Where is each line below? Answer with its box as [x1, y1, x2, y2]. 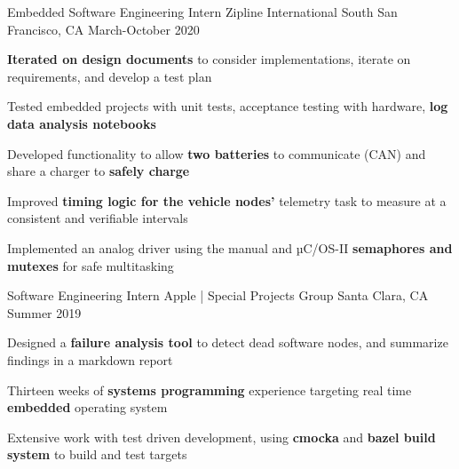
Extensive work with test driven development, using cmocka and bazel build [7, 427, 436, 446]
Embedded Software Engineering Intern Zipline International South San [7, 3, 398, 20]
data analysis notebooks [7, 114, 156, 132]
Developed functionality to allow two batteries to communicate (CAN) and [7, 144, 426, 163]
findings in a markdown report [7, 350, 173, 369]
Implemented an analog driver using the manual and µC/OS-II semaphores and [7, 238, 453, 257]
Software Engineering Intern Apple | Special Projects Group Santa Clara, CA [7, 286, 429, 305]
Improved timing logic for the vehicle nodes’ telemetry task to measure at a [7, 191, 447, 210]
